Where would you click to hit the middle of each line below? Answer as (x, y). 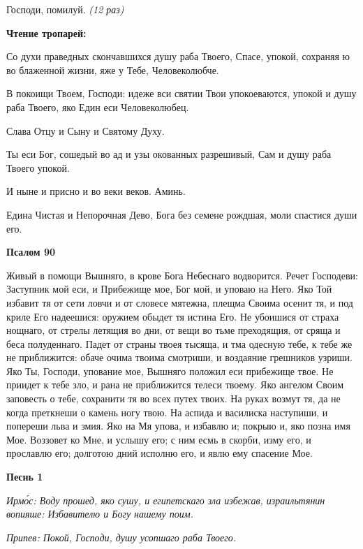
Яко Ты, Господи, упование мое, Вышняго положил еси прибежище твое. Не (170, 371)
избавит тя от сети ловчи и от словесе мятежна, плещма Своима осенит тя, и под (180, 302)
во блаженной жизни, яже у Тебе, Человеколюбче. (113, 69)
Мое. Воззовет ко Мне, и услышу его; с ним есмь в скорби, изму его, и (159, 439)
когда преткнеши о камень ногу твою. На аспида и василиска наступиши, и (167, 412)
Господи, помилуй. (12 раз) (65, 9)
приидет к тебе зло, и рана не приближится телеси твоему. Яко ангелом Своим (175, 385)
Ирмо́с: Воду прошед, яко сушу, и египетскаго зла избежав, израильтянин (166, 500)
